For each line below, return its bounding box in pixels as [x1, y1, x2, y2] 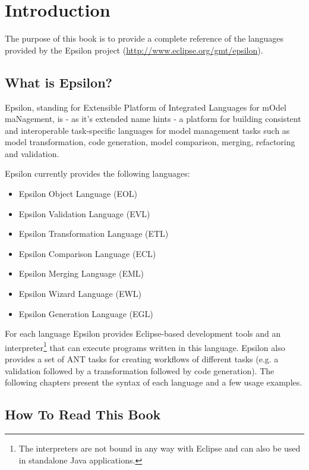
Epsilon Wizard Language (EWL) [18, 287, 142, 300]
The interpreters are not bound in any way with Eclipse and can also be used [18, 442, 301, 455]
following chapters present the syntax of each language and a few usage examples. [5, 376, 302, 388]
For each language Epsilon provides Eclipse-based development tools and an [5, 327, 281, 340]
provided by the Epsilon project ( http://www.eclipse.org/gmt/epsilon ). [5, 43, 263, 56]
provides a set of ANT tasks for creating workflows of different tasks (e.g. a [5, 353, 279, 365]
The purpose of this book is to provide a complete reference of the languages [5, 32, 284, 45]
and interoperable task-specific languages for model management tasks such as [5, 124, 290, 136]
